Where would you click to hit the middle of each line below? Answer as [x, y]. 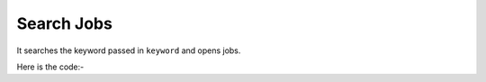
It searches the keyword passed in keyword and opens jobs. [129, 50]
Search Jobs [64, 23]
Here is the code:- [50, 67]
